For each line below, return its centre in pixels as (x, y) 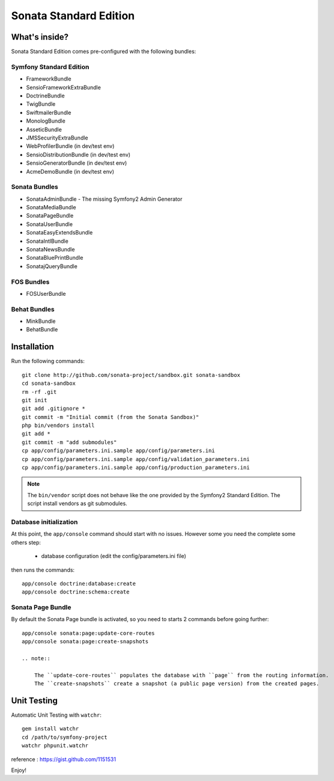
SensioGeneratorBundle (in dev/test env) (77, 163)
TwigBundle (41, 104)
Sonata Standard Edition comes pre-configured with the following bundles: (104, 52)
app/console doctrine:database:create (79, 583)
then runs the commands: (43, 570)
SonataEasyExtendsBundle (59, 233)
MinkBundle (41, 321)
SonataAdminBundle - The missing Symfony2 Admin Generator (104, 199)
